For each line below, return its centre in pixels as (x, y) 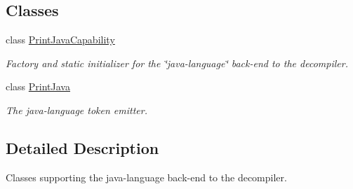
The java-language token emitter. (76, 110)
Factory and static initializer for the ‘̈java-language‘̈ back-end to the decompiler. (177, 63)
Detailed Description (82, 147)
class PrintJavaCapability (60, 40)
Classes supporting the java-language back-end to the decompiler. (146, 177)
